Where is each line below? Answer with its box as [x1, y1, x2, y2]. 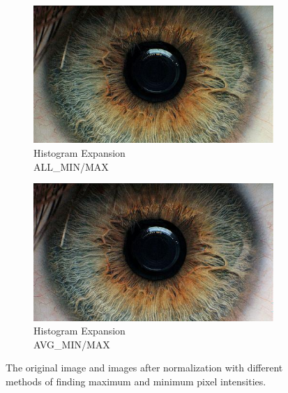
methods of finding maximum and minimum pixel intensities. [6, 374, 266, 389]
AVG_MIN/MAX [33, 337, 110, 351]
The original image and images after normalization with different [6, 360, 283, 375]
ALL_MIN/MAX [33, 159, 109, 174]
